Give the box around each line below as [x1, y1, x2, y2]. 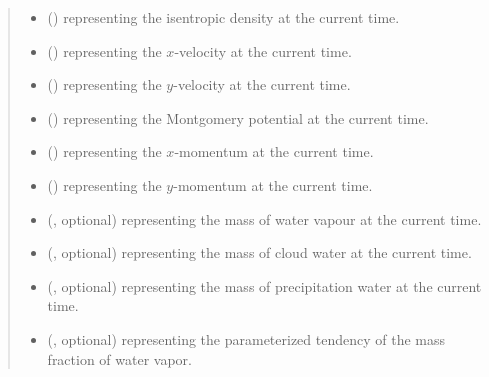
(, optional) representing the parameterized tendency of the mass [47, 328, 446, 349]
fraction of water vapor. [47, 348, 193, 369]
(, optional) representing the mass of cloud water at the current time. [47, 242, 472, 263]
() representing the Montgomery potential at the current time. [47, 107, 429, 128]
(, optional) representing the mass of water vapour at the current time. [47, 208, 482, 229]
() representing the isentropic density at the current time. [47, 7, 400, 27]
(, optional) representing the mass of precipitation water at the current [47, 275, 482, 296]
